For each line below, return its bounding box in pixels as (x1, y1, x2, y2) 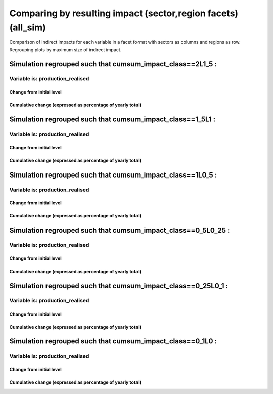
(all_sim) (9, 22, 47, 33)
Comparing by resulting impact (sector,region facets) (9, 8, 239, 19)
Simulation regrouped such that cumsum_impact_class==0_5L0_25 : (9, 226, 230, 235)
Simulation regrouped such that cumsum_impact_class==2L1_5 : (9, 60, 217, 68)
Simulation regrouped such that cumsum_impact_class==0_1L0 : (9, 337, 217, 346)
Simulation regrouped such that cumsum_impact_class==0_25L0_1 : (9, 281, 229, 290)
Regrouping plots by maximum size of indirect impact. (9, 46, 122, 53)
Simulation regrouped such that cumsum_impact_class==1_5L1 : (9, 115, 216, 124)
